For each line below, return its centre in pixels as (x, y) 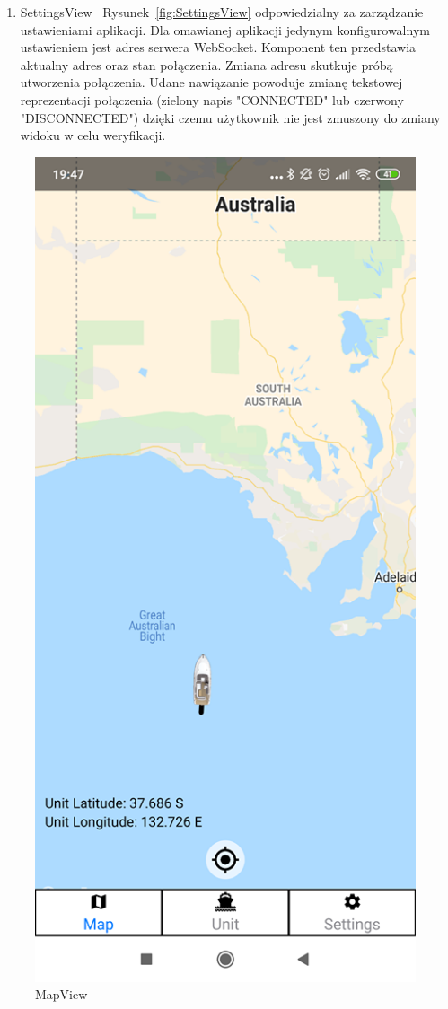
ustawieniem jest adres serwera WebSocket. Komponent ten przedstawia (218, 47)
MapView (61, 994)
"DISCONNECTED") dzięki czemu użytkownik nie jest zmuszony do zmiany (230, 117)
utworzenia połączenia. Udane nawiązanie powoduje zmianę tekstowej (211, 82)
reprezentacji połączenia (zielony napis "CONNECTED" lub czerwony (212, 99)
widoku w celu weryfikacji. (93, 135)
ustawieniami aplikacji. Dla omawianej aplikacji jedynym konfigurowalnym (225, 29)
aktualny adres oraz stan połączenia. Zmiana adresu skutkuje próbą (206, 64)
